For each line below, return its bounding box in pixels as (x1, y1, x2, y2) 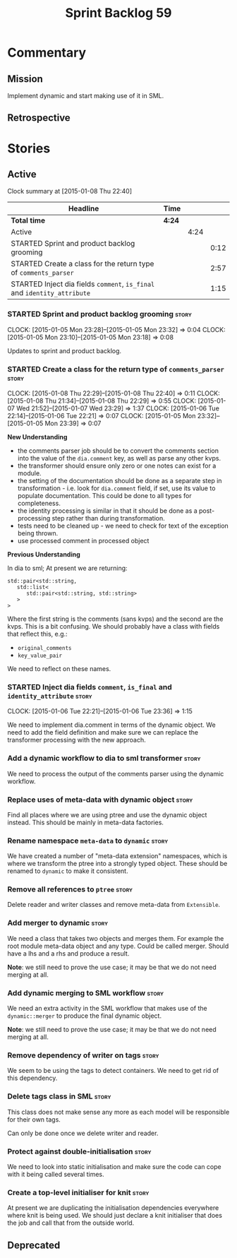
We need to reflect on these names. (7, 664, 111, 672)
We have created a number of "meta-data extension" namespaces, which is (7, 852, 228, 860)
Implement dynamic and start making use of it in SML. (7, 92, 164, 100)
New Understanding (7, 432, 68, 441)
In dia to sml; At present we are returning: (7, 564, 128, 572)
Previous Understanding (7, 550, 81, 559)
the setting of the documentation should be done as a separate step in (17, 476, 222, 485)
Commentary (7, 44, 87, 61)
